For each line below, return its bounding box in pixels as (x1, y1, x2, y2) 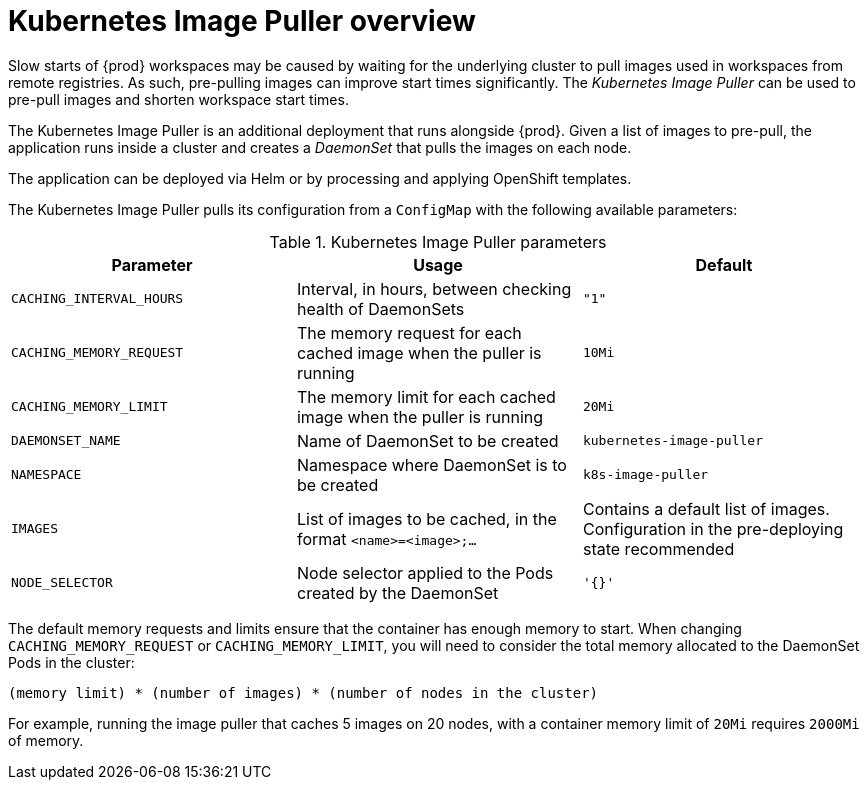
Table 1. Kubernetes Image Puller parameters (269, 231, 607, 252)
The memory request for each (296, 322, 522, 343)
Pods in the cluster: (8, 653, 135, 671)
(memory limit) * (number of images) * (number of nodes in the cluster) (8, 684, 599, 701)
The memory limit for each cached (296, 386, 556, 407)
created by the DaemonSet (296, 582, 499, 603)
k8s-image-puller (582, 467, 709, 483)
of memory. (8, 731, 84, 749)
